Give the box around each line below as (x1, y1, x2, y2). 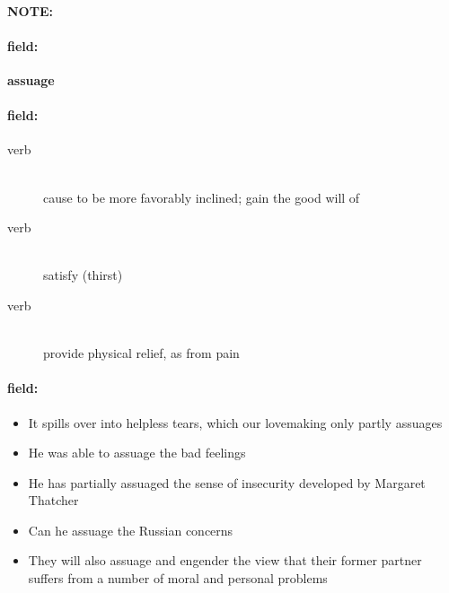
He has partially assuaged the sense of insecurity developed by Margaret (28, 473, 426, 492)
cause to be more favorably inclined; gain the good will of (43, 187, 360, 206)
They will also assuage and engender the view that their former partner (28, 551, 422, 570)
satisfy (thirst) (43, 266, 123, 284)
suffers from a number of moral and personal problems (28, 569, 328, 588)
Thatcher (28, 491, 79, 510)
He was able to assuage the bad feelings (28, 443, 246, 462)
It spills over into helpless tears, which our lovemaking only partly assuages (28, 413, 443, 432)
